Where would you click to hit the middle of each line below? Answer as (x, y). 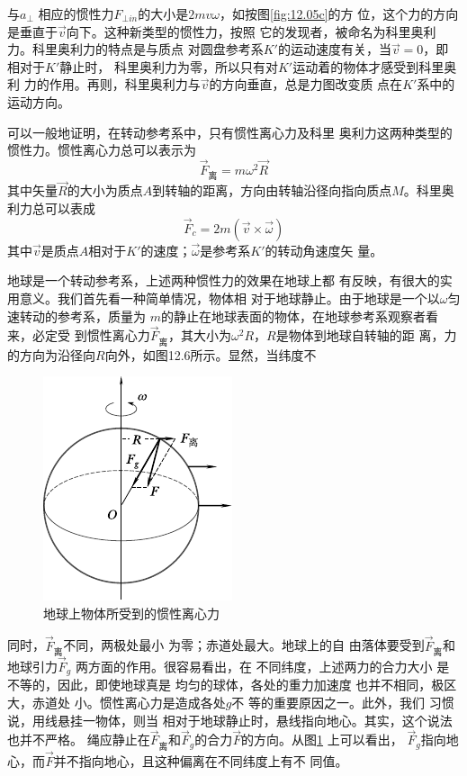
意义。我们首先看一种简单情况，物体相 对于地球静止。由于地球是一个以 (229, 298)
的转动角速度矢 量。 (324, 250)
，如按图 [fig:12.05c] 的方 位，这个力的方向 (339, 14)
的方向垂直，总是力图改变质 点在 (306, 84)
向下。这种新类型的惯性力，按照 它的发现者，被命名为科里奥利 (251, 31)
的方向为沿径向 (51, 354)
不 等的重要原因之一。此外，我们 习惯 (343, 703)
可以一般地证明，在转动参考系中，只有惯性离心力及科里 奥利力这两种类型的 (230, 132)
